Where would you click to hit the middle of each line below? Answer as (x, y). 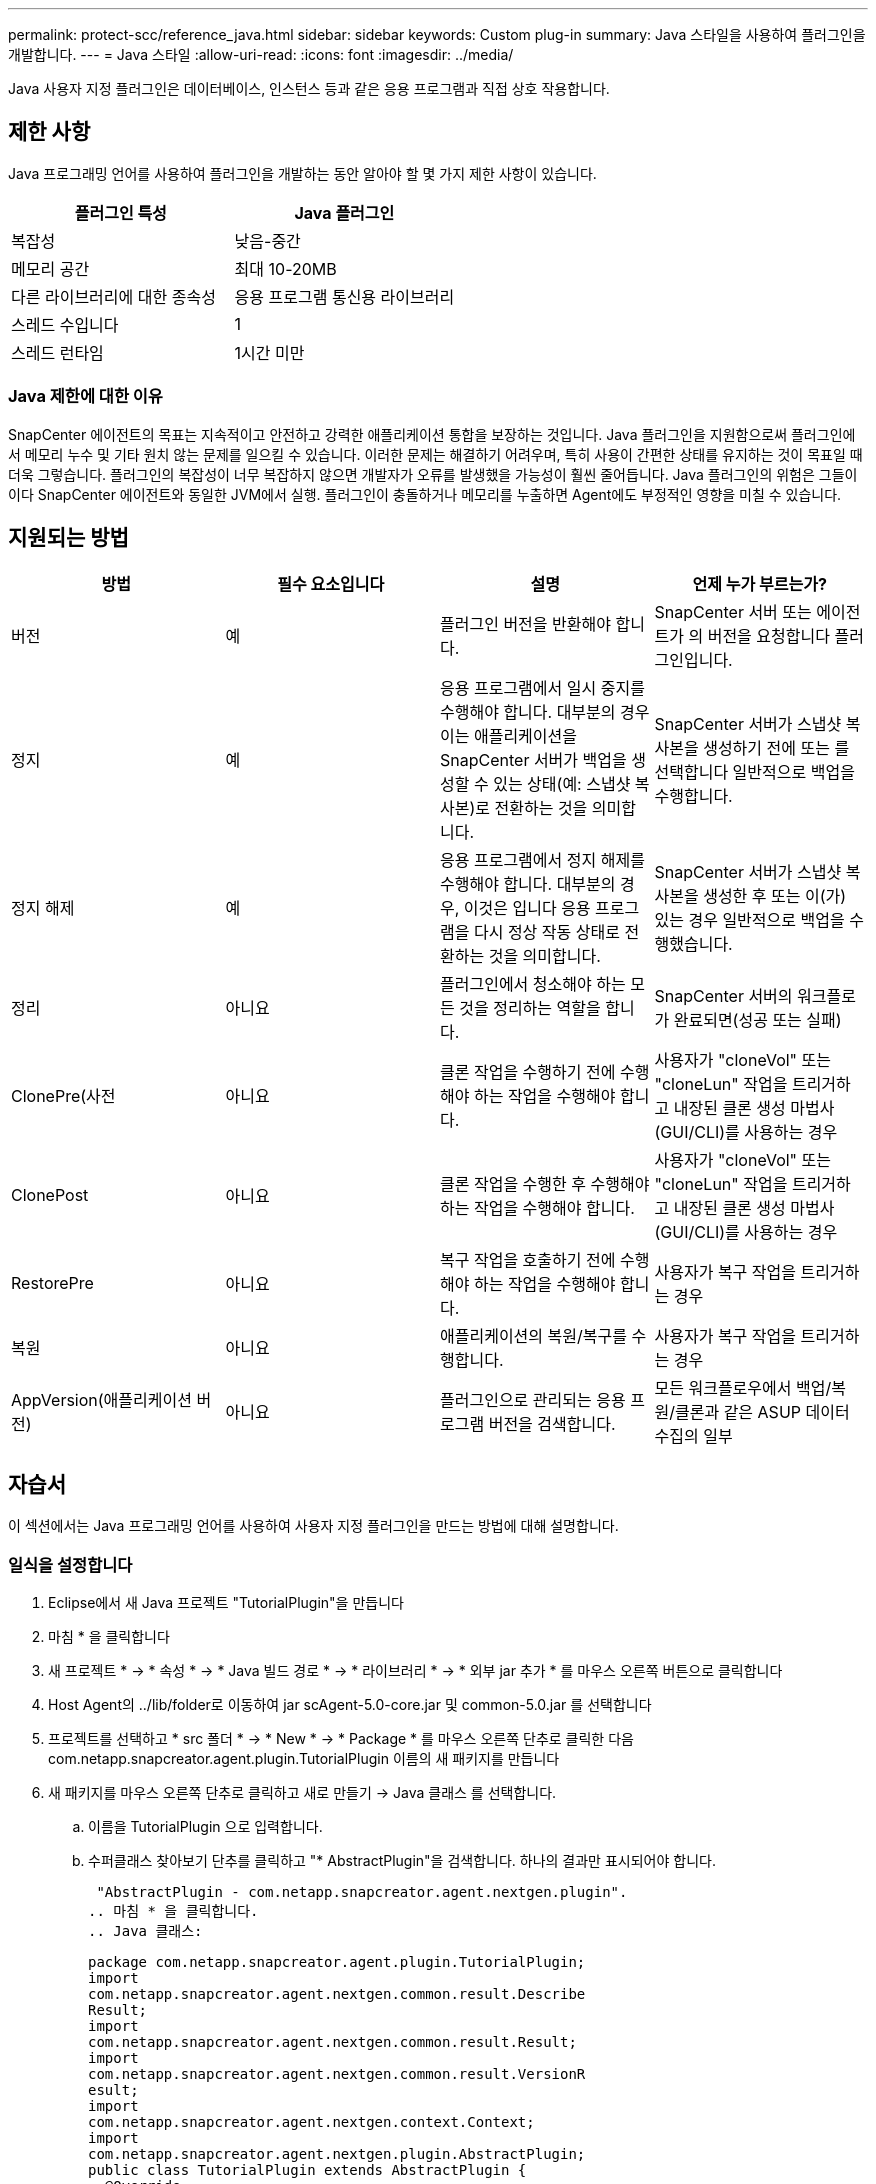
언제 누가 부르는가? (759, 584)
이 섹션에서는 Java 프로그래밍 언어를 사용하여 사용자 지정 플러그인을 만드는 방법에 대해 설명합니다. (313, 1526)
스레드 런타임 (57, 352)
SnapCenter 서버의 (723, 996)
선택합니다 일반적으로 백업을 (754, 772)
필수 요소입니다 (331, 584)
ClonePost (50, 1195)
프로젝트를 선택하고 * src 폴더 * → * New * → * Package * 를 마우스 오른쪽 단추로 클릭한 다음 (341, 1739)
